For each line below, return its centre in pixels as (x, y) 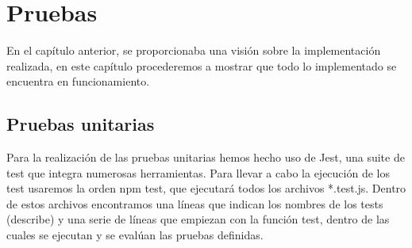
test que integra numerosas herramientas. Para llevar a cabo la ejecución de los (198, 172)
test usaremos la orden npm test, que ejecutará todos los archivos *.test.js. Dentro (206, 188)
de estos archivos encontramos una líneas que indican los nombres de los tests (195, 203)
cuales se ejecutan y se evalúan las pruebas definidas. (135, 235)
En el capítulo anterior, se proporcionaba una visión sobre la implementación (194, 50)
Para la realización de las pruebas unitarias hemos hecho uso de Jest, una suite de (206, 157)
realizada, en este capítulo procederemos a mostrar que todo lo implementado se (202, 65)
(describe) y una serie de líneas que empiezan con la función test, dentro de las (198, 219)
